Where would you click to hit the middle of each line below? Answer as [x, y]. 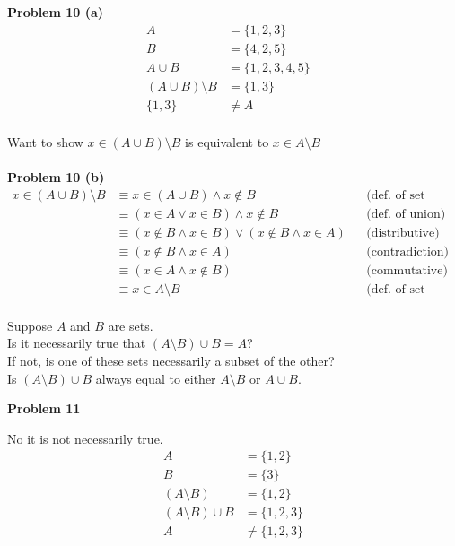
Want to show [45, 141]
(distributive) [403, 233]
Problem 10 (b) [56, 176]
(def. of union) [406, 214]
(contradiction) [408, 251]
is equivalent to [227, 141]
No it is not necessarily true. [85, 438]
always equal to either [156, 378]
